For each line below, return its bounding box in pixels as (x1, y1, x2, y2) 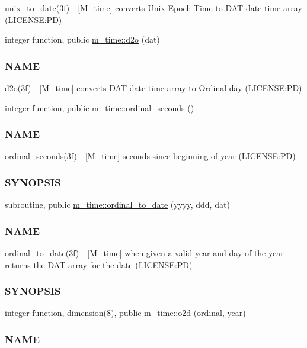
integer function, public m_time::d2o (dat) (5, 33, 160, 46)
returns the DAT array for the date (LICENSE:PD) (5, 258, 193, 270)
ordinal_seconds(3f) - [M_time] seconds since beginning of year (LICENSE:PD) (5, 150, 296, 162)
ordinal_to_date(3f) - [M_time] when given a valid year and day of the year (5, 247, 284, 259)
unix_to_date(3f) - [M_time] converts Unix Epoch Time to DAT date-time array (5, 2, 302, 14)
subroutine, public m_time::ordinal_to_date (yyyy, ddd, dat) (5, 198, 230, 211)
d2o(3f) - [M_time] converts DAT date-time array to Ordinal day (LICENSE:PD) (5, 82, 302, 94)
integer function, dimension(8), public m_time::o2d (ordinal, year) (5, 307, 246, 319)
